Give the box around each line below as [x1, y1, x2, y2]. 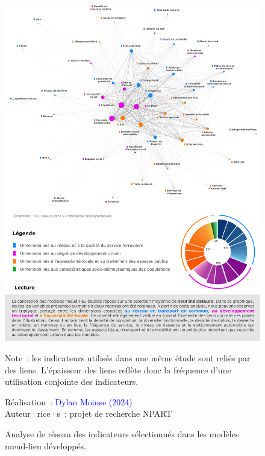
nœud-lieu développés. [5, 439, 87, 452]
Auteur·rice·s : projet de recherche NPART [5, 407, 172, 420]
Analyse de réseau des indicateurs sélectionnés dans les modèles [5, 427, 239, 440]
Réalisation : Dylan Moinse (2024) [5, 395, 132, 408]
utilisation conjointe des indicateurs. [5, 375, 139, 388]
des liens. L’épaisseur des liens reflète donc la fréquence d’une [5, 363, 231, 376]
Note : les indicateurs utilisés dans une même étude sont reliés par [5, 351, 251, 364]
